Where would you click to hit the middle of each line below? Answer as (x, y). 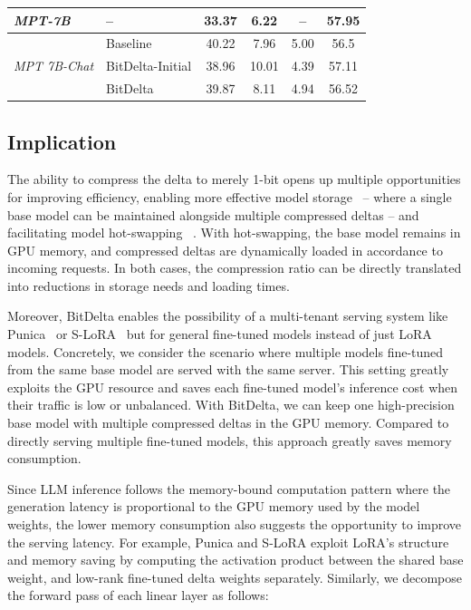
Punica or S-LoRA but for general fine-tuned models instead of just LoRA (220, 334)
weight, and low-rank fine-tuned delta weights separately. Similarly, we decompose (235, 577)
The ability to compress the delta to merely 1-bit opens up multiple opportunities (234, 179)
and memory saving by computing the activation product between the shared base (235, 560)
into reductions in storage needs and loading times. (149, 285)
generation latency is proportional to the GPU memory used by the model (214, 506)
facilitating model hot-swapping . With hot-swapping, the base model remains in (234, 232)
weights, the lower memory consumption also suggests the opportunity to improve (235, 524)
